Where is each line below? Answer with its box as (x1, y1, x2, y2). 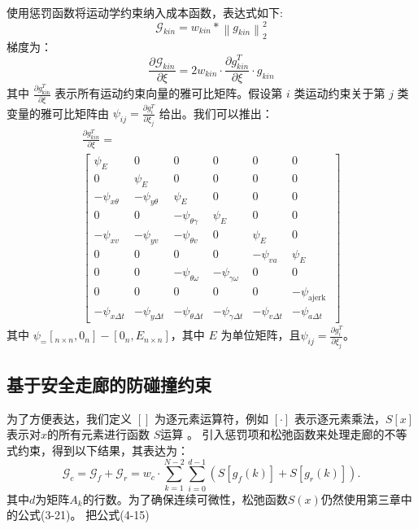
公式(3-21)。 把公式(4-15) (17, 506, 150, 523)
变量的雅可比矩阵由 (7, 104, 109, 121)
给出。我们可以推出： (159, 104, 273, 121)
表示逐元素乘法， (294, 409, 385, 426)
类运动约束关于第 (294, 85, 385, 102)
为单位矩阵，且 (220, 326, 301, 343)
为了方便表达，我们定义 (7, 409, 132, 426)
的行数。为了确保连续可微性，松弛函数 (82, 490, 288, 507)
